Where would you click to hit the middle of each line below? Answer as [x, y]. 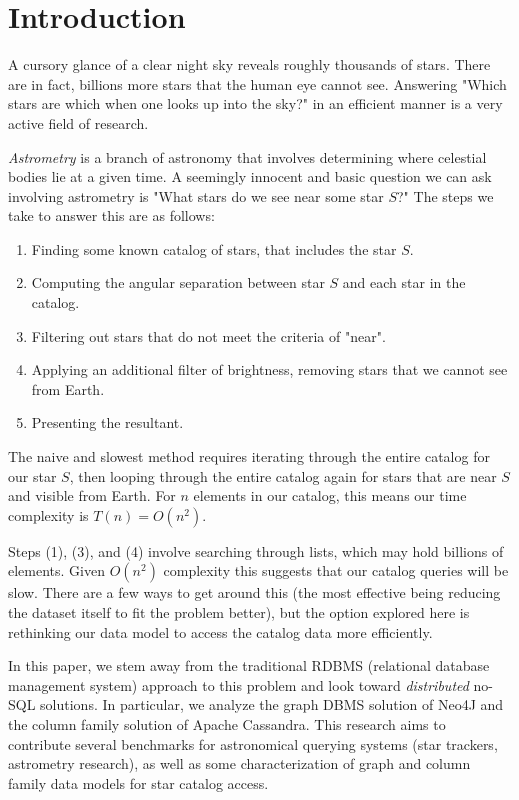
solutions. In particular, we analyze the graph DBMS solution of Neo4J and [272, 704]
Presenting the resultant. [107, 422]
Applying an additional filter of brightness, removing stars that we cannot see [269, 369]
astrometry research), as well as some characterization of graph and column [239, 763]
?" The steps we [445, 195]
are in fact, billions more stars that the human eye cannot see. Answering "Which [257, 83]
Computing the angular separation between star [178, 282]
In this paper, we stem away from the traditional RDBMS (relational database [249, 665]
